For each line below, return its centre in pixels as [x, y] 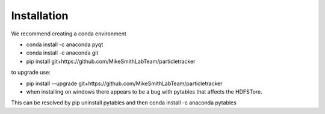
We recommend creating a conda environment [69, 34]
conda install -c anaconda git [62, 53]
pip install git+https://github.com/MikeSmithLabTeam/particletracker [111, 61]
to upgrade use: [31, 73]
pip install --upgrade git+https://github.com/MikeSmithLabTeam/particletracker [124, 83]
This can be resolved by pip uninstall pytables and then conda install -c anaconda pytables [124, 103]
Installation [40, 16]
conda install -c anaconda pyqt [65, 44]
